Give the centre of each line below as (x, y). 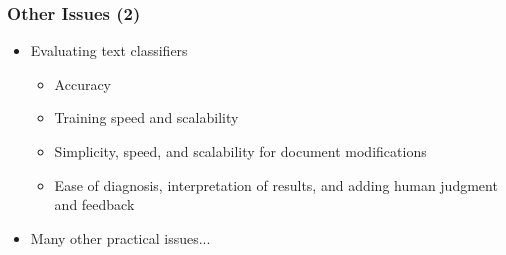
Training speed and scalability (146, 117)
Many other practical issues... (120, 237)
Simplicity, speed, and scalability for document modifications (240, 151)
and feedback (94, 204)
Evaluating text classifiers (109, 50)
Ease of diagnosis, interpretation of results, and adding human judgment (276, 184)
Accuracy (83, 83)
